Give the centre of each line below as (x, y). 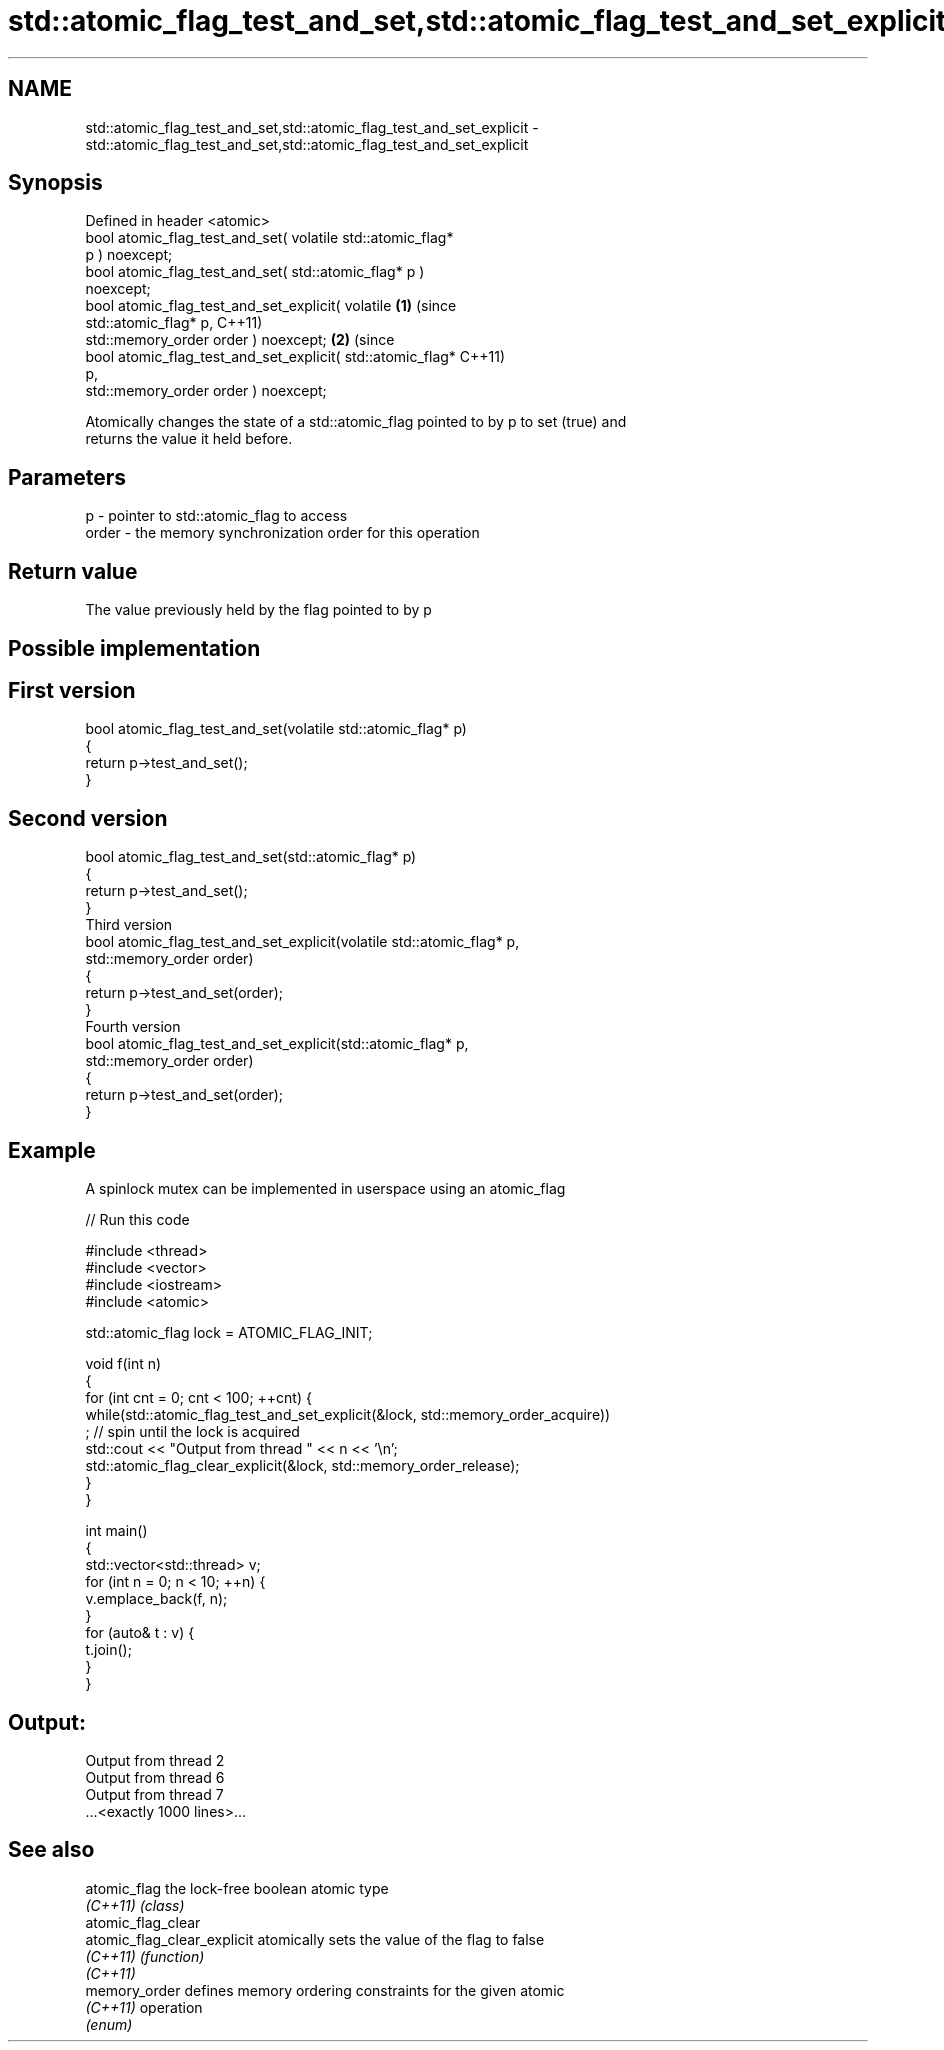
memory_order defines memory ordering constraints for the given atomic (325, 1990)
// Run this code (137, 1220)
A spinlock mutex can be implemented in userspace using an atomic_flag (325, 1189)
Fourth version (133, 1027)
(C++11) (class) (135, 1905)
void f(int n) (123, 1364)
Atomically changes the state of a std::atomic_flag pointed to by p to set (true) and (356, 422)
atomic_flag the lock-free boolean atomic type (237, 1888)
